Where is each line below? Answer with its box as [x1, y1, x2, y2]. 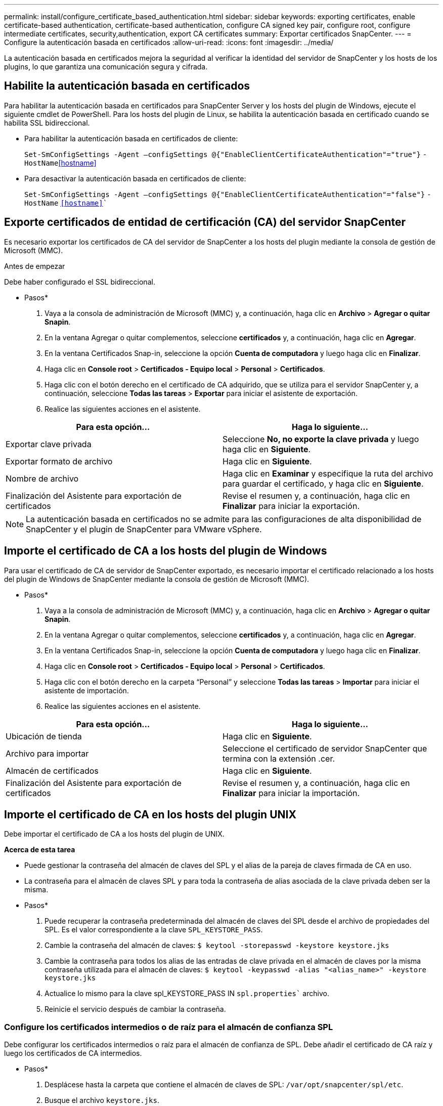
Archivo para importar [6, 748, 89, 759]
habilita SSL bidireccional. [4, 118, 90, 127]
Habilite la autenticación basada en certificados [4, 80, 250, 93]
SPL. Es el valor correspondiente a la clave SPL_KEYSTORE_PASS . [45, 925, 263, 934]
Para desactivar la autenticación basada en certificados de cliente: [24, 174, 246, 183]
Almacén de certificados [6, 765, 99, 776]
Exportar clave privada [6, 439, 92, 449]
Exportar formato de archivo [6, 456, 113, 466]
